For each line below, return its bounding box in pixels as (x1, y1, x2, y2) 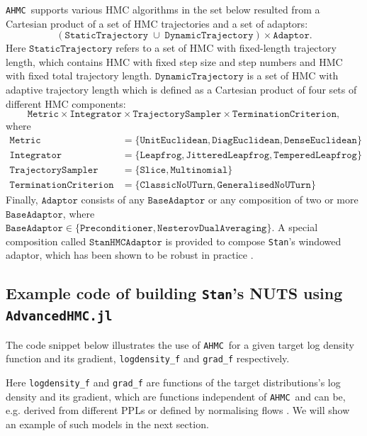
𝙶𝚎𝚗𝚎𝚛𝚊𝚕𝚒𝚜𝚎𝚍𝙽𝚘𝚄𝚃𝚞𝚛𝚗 (217, 179, 311, 190)
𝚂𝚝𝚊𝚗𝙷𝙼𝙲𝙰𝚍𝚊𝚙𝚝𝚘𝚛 (89, 237, 162, 247)
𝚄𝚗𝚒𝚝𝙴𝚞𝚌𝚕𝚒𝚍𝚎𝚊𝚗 (140, 135, 208, 145)
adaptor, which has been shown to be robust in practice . (6, 247, 254, 262)
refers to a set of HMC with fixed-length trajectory (115, 40, 337, 55)
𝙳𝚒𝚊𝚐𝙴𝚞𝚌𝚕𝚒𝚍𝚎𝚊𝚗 (212, 135, 280, 145)
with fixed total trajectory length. (6, 68, 152, 83)
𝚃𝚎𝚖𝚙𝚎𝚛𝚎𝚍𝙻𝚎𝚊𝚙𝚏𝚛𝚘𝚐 (273, 150, 357, 160)
